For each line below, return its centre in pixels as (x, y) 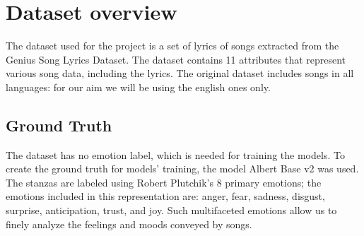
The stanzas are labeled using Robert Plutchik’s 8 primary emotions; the (164, 182)
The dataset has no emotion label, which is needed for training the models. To (175, 154)
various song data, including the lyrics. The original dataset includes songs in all (180, 73)
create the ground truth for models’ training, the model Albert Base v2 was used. (182, 169)
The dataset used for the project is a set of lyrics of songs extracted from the (172, 46)
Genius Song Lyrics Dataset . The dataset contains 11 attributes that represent (176, 59)
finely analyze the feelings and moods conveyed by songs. (129, 224)
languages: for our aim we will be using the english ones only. (138, 87)
